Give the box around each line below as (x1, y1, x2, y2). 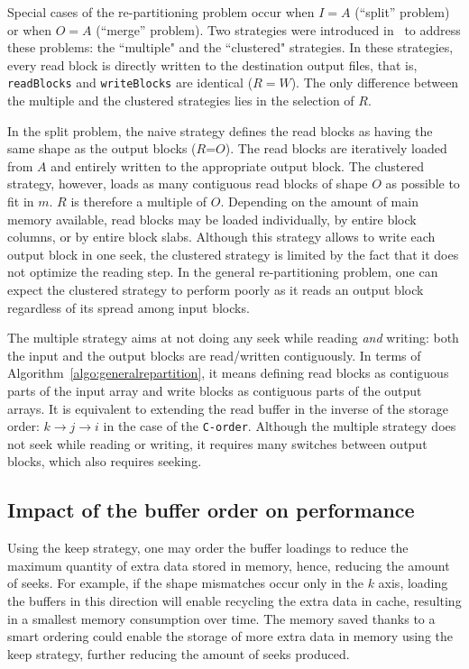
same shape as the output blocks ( (7, 139, 197, 158)
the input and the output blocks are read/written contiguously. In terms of (7, 345, 421, 364)
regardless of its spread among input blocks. (7, 298, 250, 316)
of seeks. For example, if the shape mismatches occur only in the (7, 573, 363, 592)
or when (7, 20, 52, 39)
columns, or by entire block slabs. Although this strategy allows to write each (7, 227, 436, 246)
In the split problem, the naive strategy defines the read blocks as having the (7, 121, 433, 140)
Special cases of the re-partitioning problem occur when (7, 3, 315, 21)
